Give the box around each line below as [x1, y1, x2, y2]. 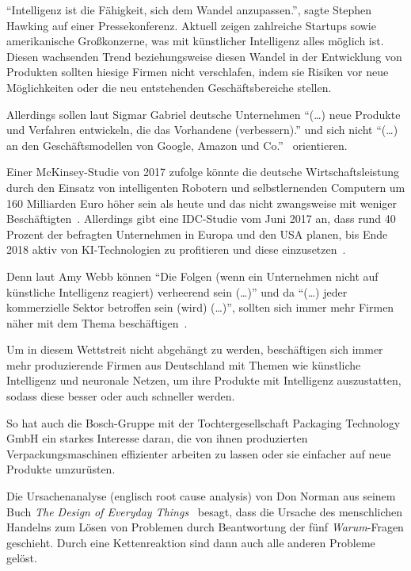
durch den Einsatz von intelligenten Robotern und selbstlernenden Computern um [6, 178, 405, 195]
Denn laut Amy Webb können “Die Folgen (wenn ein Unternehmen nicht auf [6, 267, 379, 284]
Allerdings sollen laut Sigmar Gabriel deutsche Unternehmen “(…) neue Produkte [6, 105, 401, 122]
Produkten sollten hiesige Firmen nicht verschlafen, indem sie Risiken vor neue [6, 63, 389, 80]
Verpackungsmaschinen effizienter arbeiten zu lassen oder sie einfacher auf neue [6, 445, 391, 462]
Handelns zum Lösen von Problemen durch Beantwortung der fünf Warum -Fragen [6, 519, 404, 535]
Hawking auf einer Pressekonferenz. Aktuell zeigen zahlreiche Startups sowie [6, 17, 376, 33]
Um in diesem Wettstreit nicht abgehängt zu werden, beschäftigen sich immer [6, 341, 383, 358]
